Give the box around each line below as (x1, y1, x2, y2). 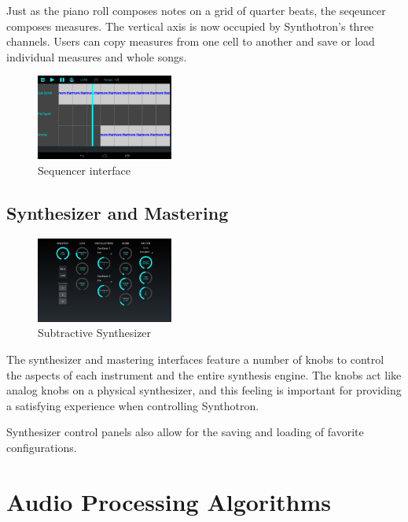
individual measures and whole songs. (6, 48, 187, 65)
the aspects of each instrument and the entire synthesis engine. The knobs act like (6, 366, 402, 383)
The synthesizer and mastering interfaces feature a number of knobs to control (6, 350, 384, 367)
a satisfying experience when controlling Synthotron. (6, 397, 259, 413)
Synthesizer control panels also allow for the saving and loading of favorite (6, 424, 364, 440)
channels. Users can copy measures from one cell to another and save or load (6, 33, 375, 50)
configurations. (6, 439, 77, 455)
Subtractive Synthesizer (38, 324, 152, 341)
